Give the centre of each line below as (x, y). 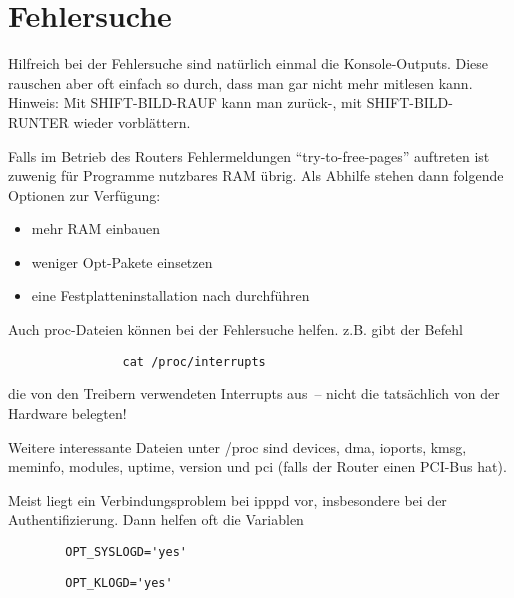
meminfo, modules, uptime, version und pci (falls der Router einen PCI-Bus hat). (257, 466)
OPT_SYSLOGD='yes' (126, 551)
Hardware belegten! (67, 412)
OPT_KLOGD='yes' (119, 582)
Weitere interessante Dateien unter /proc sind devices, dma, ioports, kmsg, (237, 446)
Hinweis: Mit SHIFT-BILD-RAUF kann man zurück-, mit (185, 102)
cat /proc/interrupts (194, 361)
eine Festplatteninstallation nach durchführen (170, 295)
